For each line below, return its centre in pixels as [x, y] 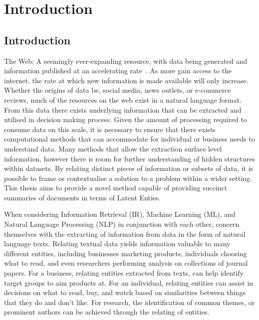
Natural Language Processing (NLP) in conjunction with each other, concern [122, 224]
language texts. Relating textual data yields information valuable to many [117, 243]
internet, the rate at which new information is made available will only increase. [126, 80]
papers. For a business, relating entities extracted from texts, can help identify [124, 273]
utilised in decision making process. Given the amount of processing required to [126, 119]
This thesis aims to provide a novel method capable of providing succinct [116, 188]
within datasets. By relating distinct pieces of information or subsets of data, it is [129, 168]
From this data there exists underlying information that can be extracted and [123, 109]
